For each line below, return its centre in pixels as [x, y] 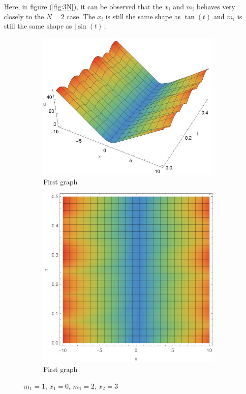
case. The [81, 16]
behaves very [216, 6]
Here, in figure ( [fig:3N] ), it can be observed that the [83, 6]
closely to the [24, 16]
